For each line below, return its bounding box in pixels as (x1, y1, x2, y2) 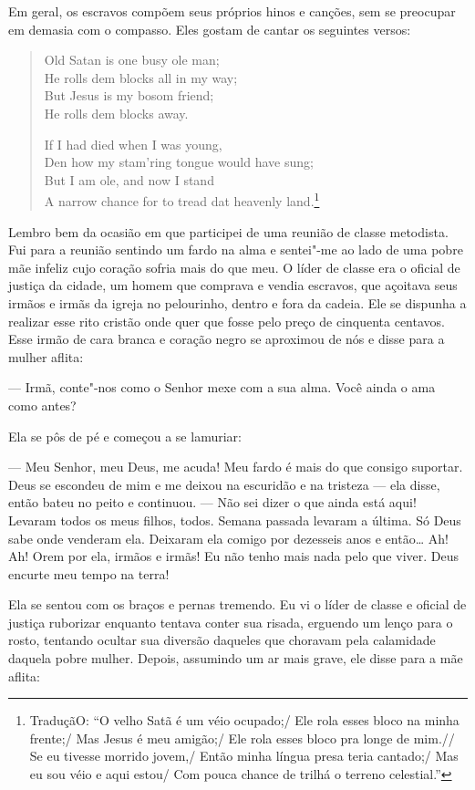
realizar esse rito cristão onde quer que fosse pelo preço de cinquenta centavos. (8, 311, 445, 330)
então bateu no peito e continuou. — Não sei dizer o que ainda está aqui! (8, 493, 417, 512)
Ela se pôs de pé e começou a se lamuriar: (8, 426, 242, 445)
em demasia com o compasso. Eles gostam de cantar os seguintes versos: (8, 19, 411, 38)
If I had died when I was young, (44, 134, 222, 153)
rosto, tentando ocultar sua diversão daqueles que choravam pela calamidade (8, 630, 436, 650)
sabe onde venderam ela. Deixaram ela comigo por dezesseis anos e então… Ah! (8, 528, 449, 547)
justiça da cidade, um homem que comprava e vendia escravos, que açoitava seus (8, 275, 458, 295)
